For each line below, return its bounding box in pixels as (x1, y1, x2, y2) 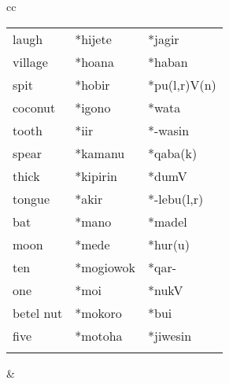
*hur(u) (148, 234, 190, 253)
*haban (148, 52, 188, 71)
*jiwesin (148, 326, 192, 345)
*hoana (75, 52, 114, 71)
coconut (13, 98, 56, 116)
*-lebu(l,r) (148, 189, 204, 208)
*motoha (75, 326, 123, 345)
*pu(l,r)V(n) (148, 75, 216, 94)
